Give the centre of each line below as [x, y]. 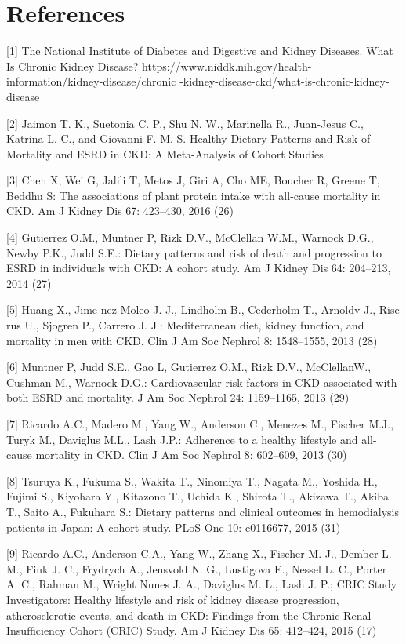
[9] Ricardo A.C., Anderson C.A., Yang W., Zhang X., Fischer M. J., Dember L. [199, 553]
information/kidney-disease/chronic [91, 81]
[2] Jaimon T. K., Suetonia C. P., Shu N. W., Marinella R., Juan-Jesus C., [185, 123]
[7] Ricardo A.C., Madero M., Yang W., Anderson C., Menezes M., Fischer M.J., [200, 424]
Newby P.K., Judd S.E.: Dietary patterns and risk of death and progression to [194, 252]
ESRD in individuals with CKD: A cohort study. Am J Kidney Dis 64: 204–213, [199, 268]
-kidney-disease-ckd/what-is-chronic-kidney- [285, 81]
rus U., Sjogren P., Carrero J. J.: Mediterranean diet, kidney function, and [185, 325]
